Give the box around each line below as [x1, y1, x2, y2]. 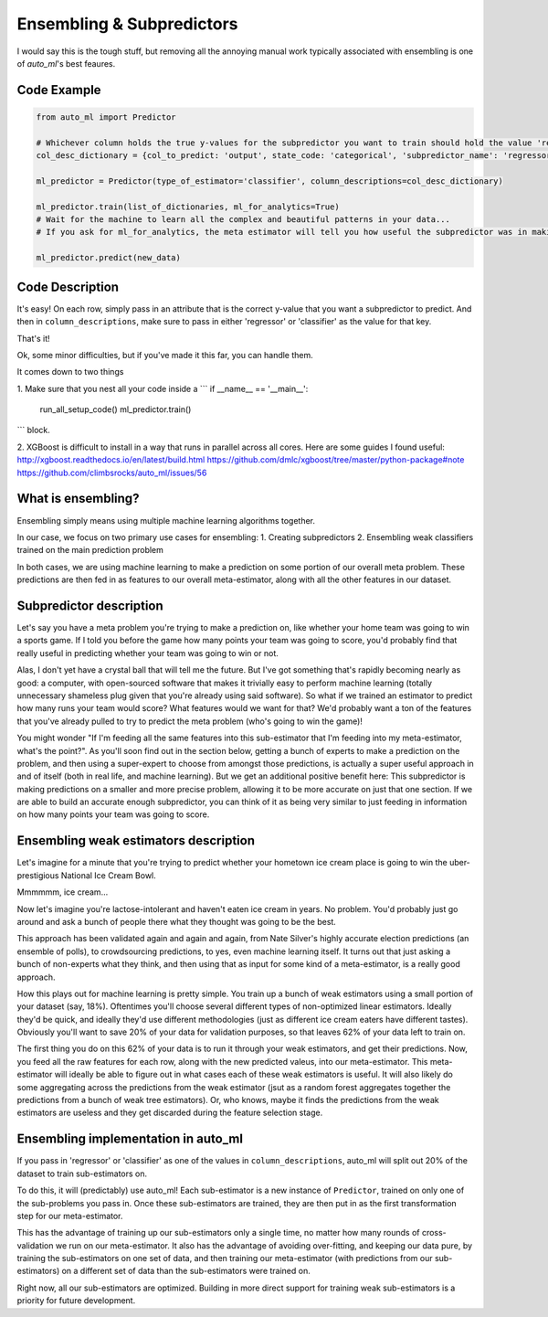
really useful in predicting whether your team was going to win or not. [16, 647, 279, 658]
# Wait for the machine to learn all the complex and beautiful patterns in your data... [36, 215, 451, 225]
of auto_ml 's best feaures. [16, 58, 116, 69]
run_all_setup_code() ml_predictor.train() [39, 404, 192, 415]
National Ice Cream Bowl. [60, 869, 157, 881]
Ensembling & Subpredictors [16, 14, 238, 34]
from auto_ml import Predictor [36, 112, 177, 122]
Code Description [16, 279, 119, 294]
